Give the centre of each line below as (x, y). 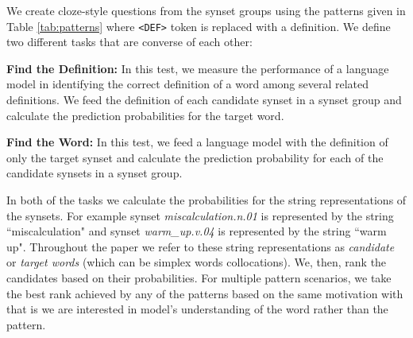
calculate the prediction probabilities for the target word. (145, 115)
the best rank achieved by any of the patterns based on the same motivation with (205, 293)
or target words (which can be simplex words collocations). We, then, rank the (197, 262)
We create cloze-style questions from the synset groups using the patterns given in (206, 10)
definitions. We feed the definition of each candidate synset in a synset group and (204, 100)
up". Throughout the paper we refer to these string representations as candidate (201, 246)
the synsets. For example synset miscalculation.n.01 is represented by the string (200, 215)
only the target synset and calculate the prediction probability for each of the (195, 157)
